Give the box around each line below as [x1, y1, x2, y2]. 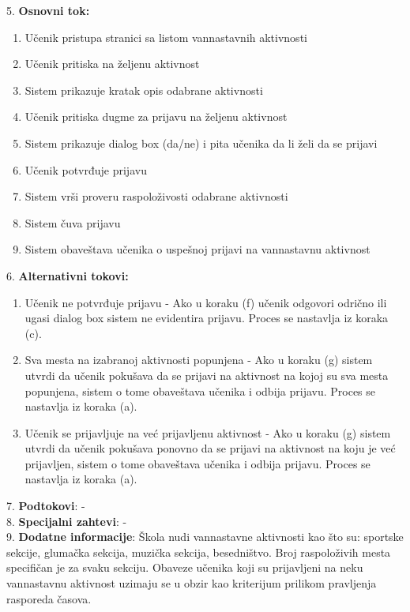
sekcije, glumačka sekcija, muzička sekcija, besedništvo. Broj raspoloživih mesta [6, 543, 391, 560]
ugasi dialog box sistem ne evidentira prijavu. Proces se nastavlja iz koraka [24, 310, 389, 326]
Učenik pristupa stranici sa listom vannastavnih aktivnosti [24, 28, 307, 45]
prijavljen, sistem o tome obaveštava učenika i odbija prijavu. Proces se [24, 455, 371, 471]
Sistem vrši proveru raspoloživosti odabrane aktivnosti [24, 188, 288, 205]
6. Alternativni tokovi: [6, 267, 129, 283]
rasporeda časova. [6, 590, 92, 606]
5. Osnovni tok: [6, 2, 90, 18]
